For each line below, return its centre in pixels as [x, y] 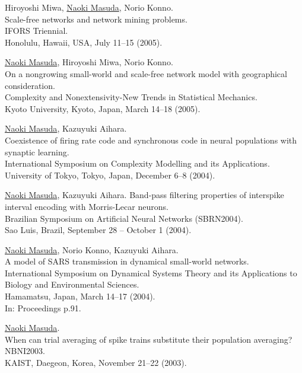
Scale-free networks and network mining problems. [96, 19]
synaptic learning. [37, 152]
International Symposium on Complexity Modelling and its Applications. [137, 163]
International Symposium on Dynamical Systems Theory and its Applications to [151, 272]
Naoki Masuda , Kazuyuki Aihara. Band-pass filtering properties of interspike [144, 195]
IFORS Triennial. [36, 31]
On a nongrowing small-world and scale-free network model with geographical [146, 73]
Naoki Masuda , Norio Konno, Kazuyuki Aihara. [92, 249]
